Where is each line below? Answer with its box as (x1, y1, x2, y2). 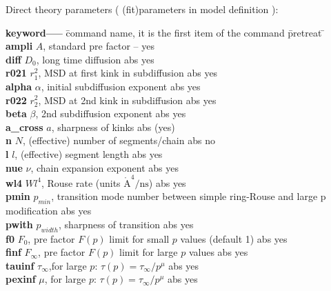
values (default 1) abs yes (180, 231, 288, 245)
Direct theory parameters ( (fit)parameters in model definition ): (6, 2, 279, 16)
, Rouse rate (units (41, 175, 121, 190)
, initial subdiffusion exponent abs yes (41, 79, 201, 93)
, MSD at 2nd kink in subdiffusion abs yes (38, 92, 217, 107)
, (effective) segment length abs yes (14, 146, 163, 161)
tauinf (6, 258, 34, 272)
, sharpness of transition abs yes (59, 217, 194, 231)
